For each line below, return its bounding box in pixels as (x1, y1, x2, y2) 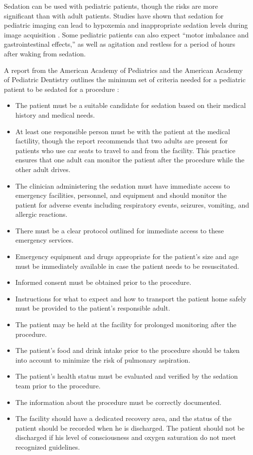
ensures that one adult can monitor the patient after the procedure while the (15, 155, 245, 165)
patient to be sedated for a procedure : (4, 84, 119, 94)
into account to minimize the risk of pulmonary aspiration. (15, 354, 191, 365)
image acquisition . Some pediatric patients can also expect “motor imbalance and (4, 29, 249, 39)
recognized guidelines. (15, 441, 80, 452)
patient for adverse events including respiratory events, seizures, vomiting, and (15, 199, 249, 210)
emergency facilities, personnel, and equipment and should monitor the (15, 190, 227, 200)
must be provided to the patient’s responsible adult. (15, 303, 170, 313)
